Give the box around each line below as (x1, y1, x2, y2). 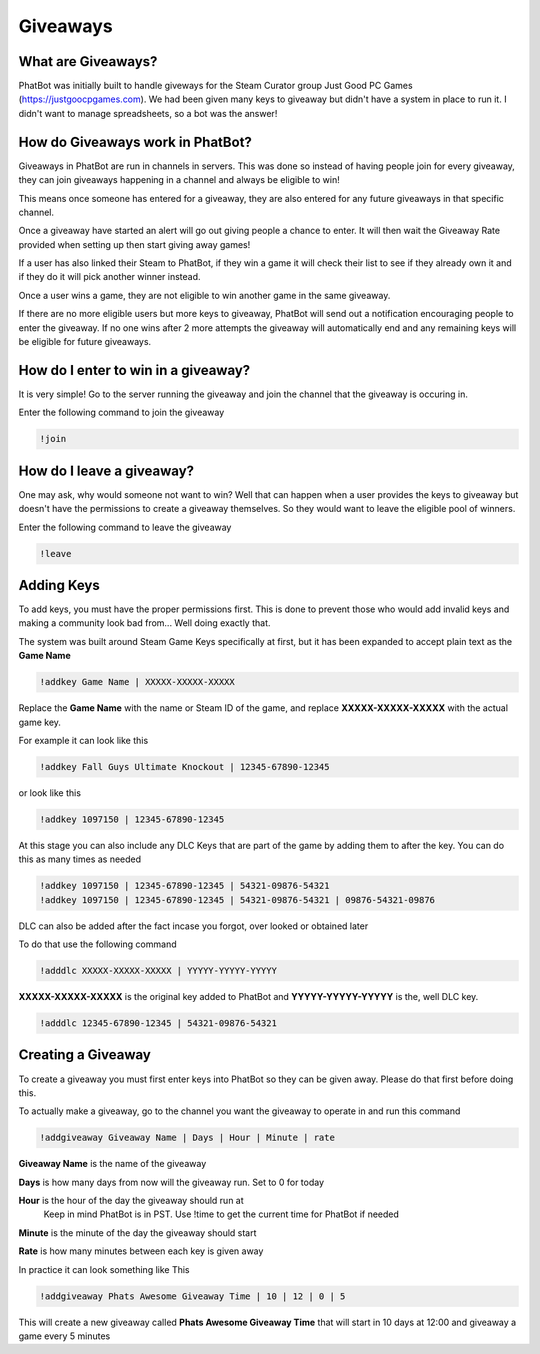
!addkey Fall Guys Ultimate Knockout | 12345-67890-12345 (39, 761, 330, 772)
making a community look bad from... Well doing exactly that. (18, 617, 271, 629)
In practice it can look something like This (18, 1263, 190, 1275)
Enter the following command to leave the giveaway (18, 521, 232, 533)
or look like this (18, 786, 82, 799)
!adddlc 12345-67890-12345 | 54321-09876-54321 (39, 1018, 277, 1029)
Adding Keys (18, 577, 100, 594)
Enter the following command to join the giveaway (18, 406, 225, 419)
